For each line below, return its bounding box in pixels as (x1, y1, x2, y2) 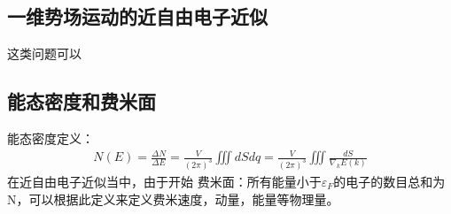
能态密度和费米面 (7, 88, 156, 115)
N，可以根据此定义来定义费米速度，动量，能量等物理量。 (7, 189, 339, 208)
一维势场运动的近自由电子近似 (7, 3, 268, 30)
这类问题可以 (7, 44, 82, 63)
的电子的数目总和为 (333, 172, 446, 191)
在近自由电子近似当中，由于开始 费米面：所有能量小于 (7, 172, 322, 191)
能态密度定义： (7, 129, 94, 147)
